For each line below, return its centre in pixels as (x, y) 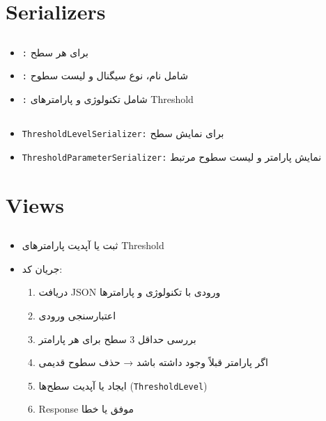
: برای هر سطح (55, 52)
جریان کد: (42, 268)
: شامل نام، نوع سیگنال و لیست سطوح (105, 76)
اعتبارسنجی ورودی (77, 315)
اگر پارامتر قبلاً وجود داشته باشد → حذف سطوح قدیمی (153, 362)
